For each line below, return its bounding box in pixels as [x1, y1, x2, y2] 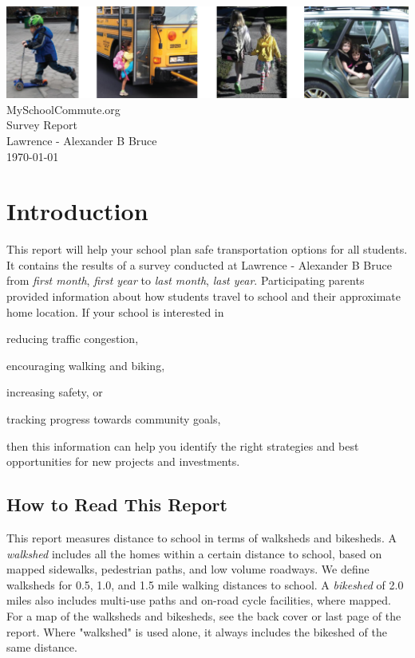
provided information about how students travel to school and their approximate [6, 288, 401, 305]
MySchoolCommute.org [6, 100, 121, 117]
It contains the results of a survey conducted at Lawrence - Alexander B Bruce [6, 256, 392, 273]
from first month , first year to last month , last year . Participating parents [6, 272, 365, 289]
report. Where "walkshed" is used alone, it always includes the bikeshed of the [6, 623, 387, 640]
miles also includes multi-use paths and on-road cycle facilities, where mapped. [6, 592, 391, 609]
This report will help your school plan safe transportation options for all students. [6, 241, 408, 258]
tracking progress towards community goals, [6, 411, 221, 428]
